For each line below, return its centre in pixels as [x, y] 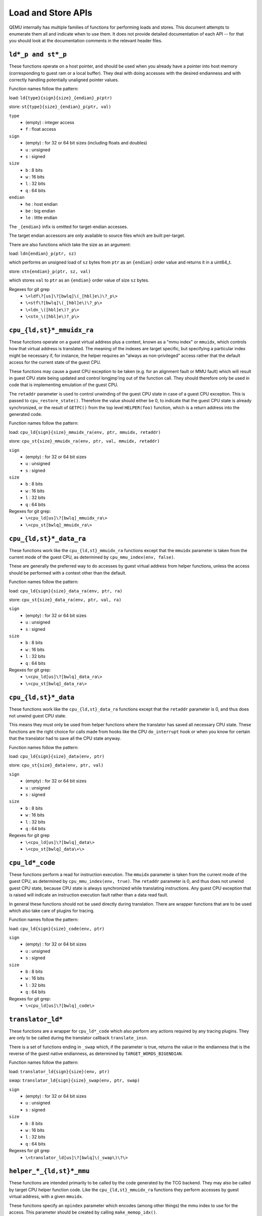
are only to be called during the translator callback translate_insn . [78, 1038]
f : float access [41, 129]
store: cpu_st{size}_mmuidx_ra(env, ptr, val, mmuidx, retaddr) [84, 441]
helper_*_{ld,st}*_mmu [49, 1171]
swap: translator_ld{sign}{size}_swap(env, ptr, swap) [74, 1080]
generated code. [25, 414]
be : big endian [40, 211]
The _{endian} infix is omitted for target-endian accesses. [68, 227]
